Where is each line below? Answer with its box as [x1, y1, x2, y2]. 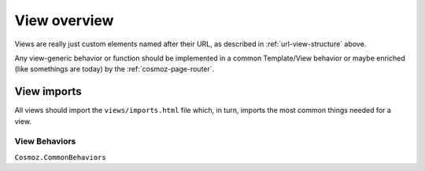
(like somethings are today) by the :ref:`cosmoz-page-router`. [14, 64, 215, 74]
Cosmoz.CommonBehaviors [14, 153, 106, 162]
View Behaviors [14, 136, 76, 147]
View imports [14, 85, 82, 98]
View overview [14, 12, 114, 29]
